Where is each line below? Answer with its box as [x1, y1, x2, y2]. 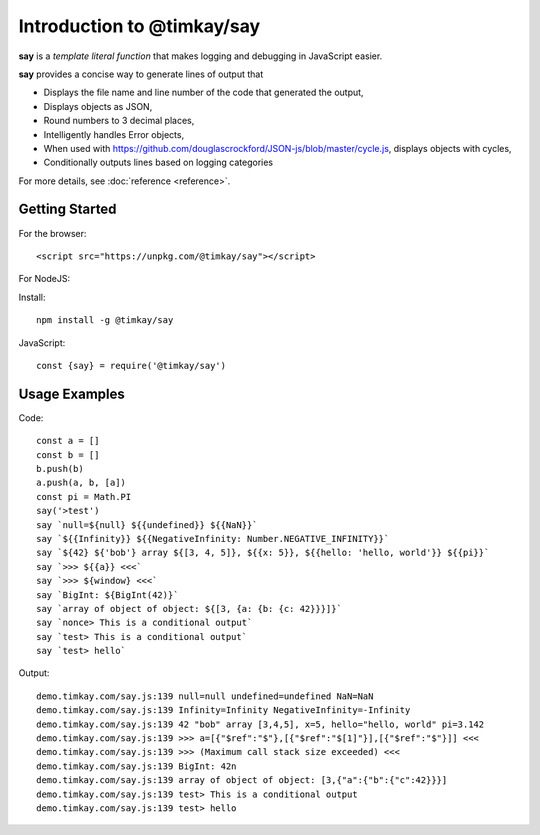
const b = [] [36, 449, 100, 460]
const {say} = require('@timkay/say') [36, 360, 227, 371]
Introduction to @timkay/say [18, 15, 261, 37]
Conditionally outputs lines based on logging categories [43, 156, 274, 169]
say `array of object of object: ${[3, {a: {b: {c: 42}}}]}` [36, 603, 342, 614]
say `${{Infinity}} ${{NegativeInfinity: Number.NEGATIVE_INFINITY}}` [36, 533, 390, 544]
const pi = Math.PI [36, 491, 132, 502]
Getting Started [18, 201, 117, 218]
